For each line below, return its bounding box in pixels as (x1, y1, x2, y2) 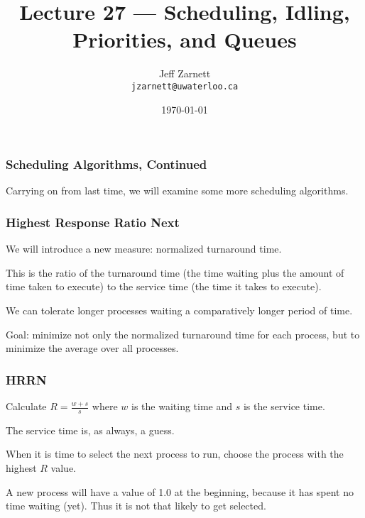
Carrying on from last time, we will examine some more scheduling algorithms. (6, 183, 349, 198)
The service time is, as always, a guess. (6, 422, 175, 437)
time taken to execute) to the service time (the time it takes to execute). (6, 279, 322, 294)
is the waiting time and (131, 399, 233, 414)
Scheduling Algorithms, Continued (6, 155, 207, 173)
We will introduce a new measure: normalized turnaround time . (6, 241, 282, 256)
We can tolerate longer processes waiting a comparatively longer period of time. (6, 303, 353, 318)
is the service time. (243, 399, 325, 414)
